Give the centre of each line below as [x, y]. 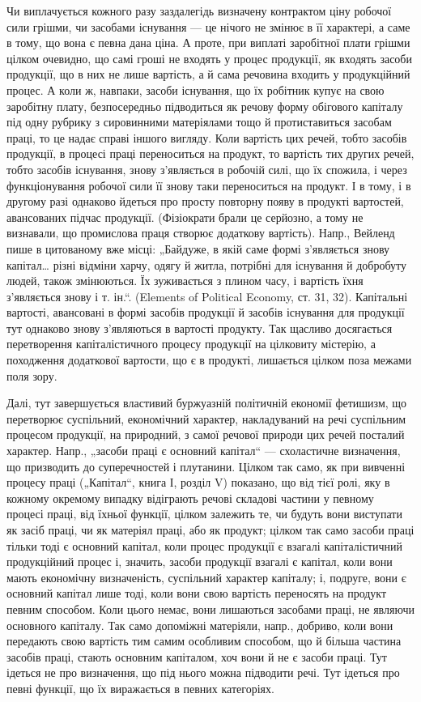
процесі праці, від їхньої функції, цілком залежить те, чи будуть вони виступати [204, 514]
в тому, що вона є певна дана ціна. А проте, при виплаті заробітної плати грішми [208, 43]
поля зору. [32, 375]
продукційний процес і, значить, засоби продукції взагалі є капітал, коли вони [200, 562]
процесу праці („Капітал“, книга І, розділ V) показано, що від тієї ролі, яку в [198, 482]
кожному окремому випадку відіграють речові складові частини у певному [190, 498]
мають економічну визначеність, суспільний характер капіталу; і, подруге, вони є [206, 577]
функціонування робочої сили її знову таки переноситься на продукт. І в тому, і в [209, 185]
